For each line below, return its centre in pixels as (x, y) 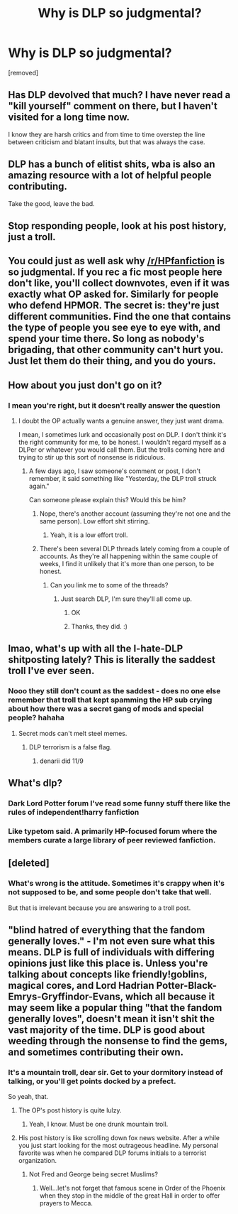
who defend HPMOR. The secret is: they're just (114, 306)
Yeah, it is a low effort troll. (89, 535)
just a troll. (32, 237)
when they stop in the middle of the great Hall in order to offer (130, 1196)
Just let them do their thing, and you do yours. (112, 361)
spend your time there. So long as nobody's (106, 339)
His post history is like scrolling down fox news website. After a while (119, 1138)
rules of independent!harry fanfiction (74, 813)
